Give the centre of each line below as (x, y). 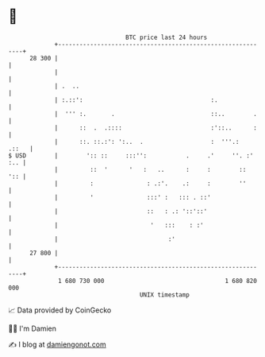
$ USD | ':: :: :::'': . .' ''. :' (131, 155)
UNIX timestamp (165, 295)
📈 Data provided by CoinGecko (60, 310)
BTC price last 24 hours (167, 37)
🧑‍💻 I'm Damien (33, 328)
